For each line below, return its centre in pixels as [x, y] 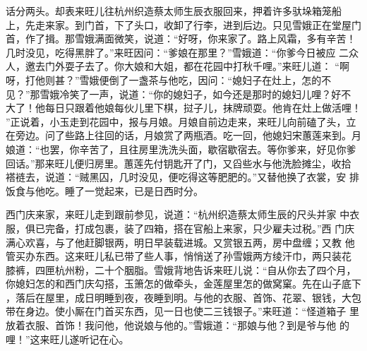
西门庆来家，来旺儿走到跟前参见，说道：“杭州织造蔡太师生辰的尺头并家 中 [178, 214]
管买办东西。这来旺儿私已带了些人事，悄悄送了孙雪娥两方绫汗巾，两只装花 [179, 256]
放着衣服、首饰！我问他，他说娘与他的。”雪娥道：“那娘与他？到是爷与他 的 [178, 325]
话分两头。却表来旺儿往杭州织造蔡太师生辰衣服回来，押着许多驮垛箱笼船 [174, 11]
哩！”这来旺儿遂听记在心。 [67, 339]
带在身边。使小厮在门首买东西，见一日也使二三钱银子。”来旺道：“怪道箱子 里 [182, 311]
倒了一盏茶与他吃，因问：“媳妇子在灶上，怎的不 [220, 79]
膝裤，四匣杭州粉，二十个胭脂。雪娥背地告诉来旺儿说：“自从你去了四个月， [181, 269]
